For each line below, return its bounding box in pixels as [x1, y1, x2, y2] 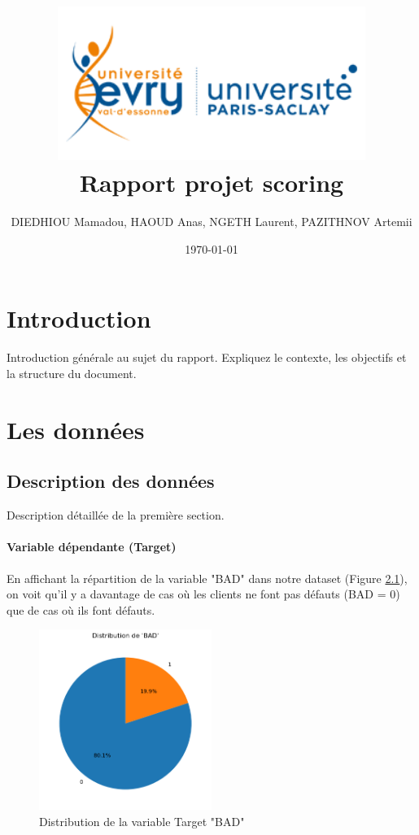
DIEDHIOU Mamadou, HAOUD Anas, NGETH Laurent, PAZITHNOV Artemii [11, 213, 412, 230]
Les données [7, 412, 145, 446]
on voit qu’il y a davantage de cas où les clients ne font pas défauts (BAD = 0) [7, 585, 400, 602]
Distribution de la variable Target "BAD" [39, 812, 245, 829]
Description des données [7, 468, 215, 494]
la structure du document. [7, 365, 137, 381]
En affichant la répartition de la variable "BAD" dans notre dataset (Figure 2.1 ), [7, 569, 408, 586]
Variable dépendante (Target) [7, 538, 177, 555]
